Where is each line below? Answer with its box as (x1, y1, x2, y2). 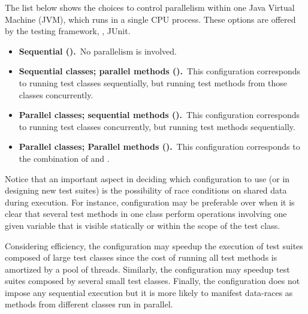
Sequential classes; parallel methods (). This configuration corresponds (19, 65, 301, 77)
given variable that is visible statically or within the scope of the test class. (5, 219, 280, 231)
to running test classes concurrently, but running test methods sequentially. (19, 120, 295, 132)
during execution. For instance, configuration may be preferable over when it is (5, 195, 295, 208)
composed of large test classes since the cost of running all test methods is (5, 251, 277, 264)
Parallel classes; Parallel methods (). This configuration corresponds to (19, 140, 300, 153)
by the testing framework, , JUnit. (5, 25, 131, 37)
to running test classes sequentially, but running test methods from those (19, 76, 287, 89)
